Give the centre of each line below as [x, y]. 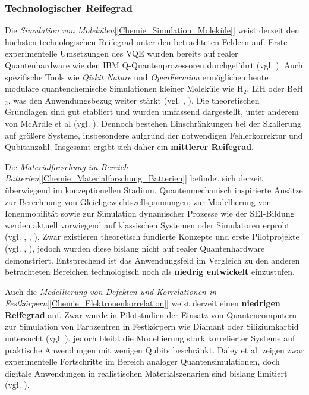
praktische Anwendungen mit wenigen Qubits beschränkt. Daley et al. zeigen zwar [154, 349]
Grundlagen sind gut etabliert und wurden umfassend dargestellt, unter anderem [152, 112]
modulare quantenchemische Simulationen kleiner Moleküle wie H [124, 88]
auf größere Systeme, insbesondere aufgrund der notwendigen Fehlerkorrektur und [154, 135]
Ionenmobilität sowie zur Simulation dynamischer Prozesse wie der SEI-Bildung [150, 213]
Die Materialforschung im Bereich [67, 166]
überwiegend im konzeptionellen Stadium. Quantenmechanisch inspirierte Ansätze [154, 189]
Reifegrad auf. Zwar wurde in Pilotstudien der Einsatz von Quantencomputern [151, 314]
